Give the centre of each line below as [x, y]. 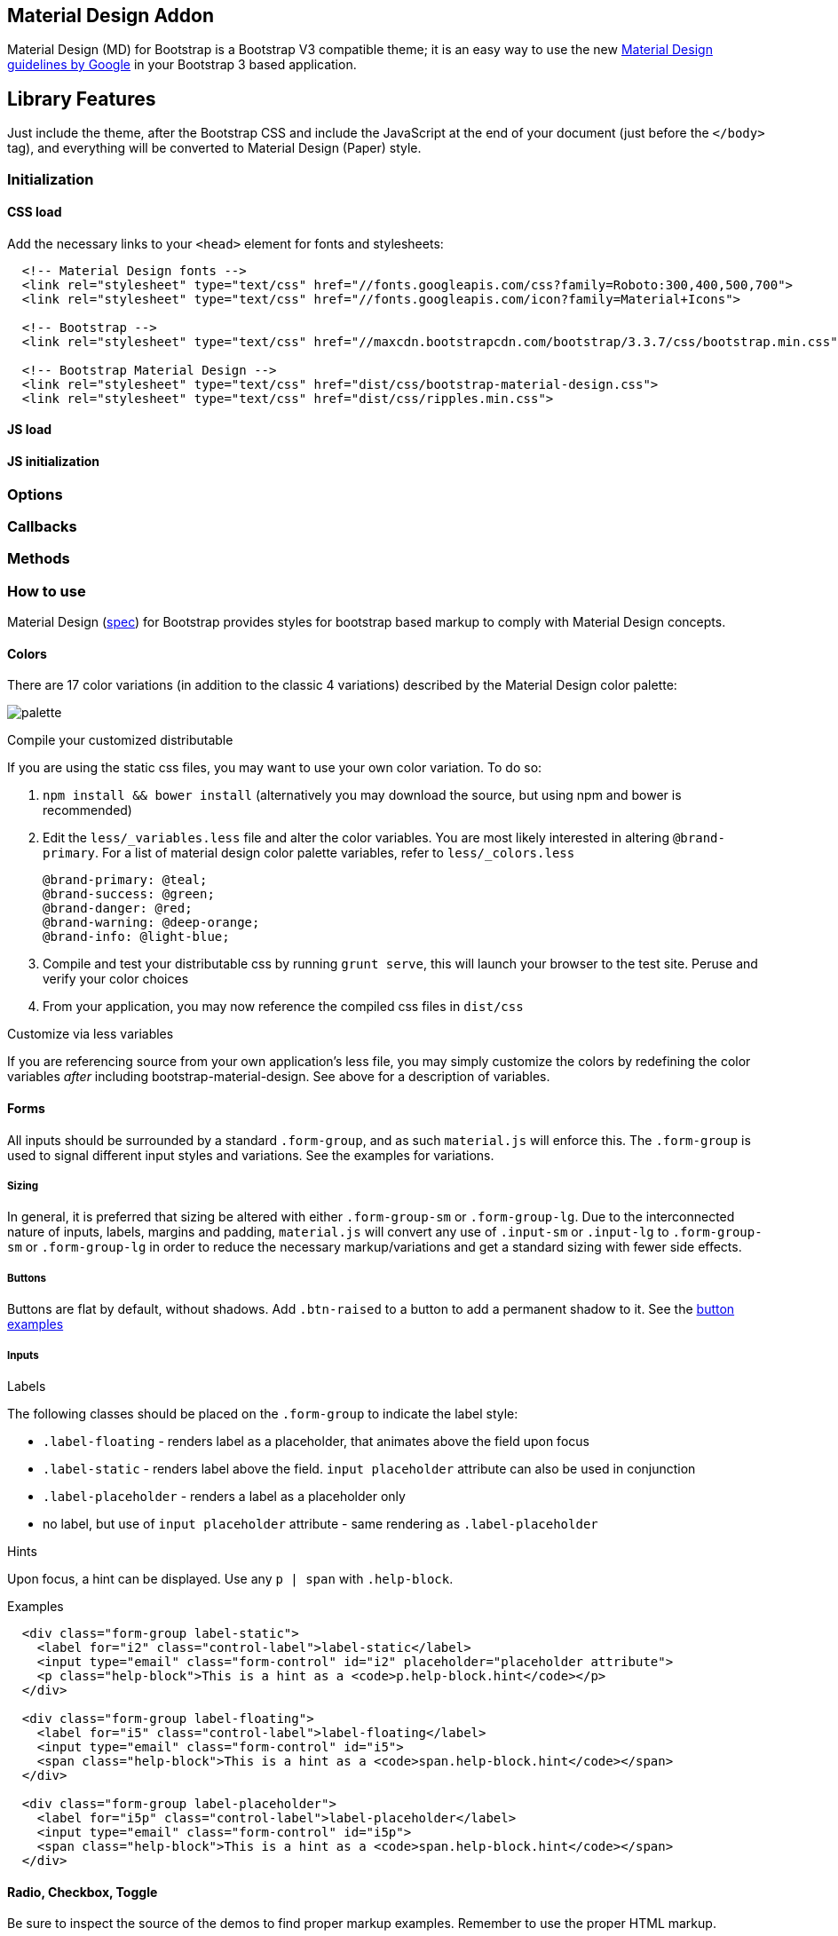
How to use [47, 591]
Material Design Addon [111, 16]
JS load [30, 430]
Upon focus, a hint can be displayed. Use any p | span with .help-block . [230, 1578]
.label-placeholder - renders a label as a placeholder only [224, 1496]
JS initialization [53, 462]
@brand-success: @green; [129, 894]
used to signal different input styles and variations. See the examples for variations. [251, 1155]
